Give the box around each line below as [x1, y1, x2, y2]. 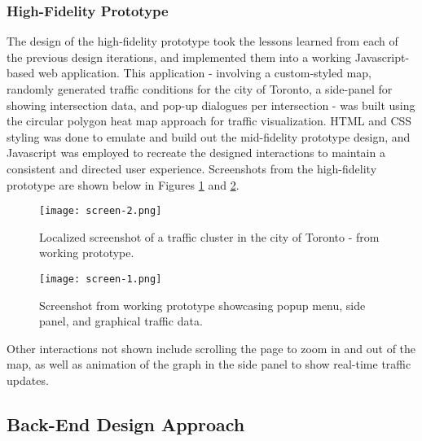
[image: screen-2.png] [39, 205, 162, 217]
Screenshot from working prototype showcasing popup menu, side [39, 296, 366, 313]
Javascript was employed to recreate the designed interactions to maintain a [7, 144, 385, 161]
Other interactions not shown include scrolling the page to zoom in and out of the [7, 339, 416, 356]
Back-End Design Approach [7, 412, 245, 437]
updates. [7, 372, 49, 389]
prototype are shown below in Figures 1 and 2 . [7, 176, 240, 193]
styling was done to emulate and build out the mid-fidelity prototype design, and [7, 128, 411, 145]
